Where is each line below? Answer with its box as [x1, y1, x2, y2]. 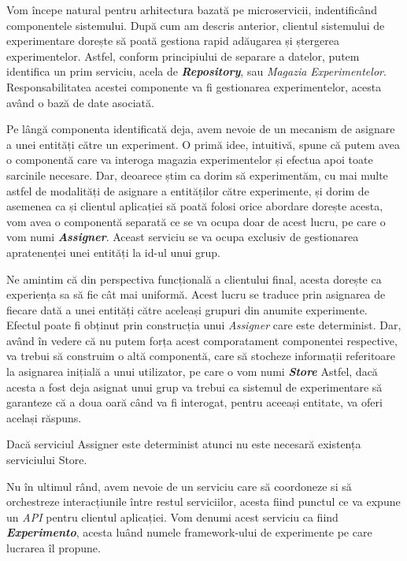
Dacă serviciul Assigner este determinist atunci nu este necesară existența [6, 436, 361, 452]
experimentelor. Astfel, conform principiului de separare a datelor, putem [6, 47, 360, 64]
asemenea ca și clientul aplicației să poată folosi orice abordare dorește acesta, [6, 198, 383, 214]
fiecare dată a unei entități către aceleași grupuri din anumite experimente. [6, 301, 368, 318]
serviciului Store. [6, 451, 87, 468]
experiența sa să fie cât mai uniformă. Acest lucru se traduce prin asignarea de [6, 286, 386, 303]
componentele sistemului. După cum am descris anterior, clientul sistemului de [6, 17, 385, 33]
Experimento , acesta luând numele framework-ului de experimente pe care [6, 524, 372, 541]
